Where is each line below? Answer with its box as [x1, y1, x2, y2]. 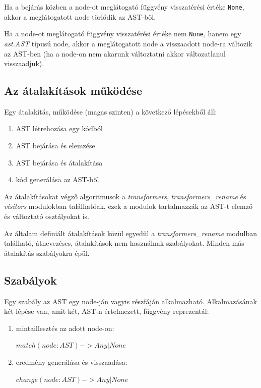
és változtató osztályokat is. [4, 211, 89, 221]
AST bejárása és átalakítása [16, 157, 103, 168]
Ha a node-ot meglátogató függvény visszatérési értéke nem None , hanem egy [4, 28, 241, 39]
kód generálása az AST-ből [16, 174, 99, 185]
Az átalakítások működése [4, 83, 143, 98]
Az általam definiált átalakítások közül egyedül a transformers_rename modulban [4, 228, 257, 238]
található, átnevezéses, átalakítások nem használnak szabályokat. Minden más [4, 238, 244, 248]
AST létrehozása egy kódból [16, 123, 103, 134]
